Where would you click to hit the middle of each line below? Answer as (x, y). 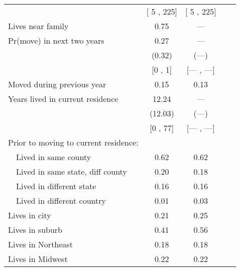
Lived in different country (61, 200)
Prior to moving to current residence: (73, 142)
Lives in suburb (35, 230)
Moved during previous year (57, 84)
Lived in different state (56, 186)
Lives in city (30, 215)
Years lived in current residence (63, 99)
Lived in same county (54, 157)
